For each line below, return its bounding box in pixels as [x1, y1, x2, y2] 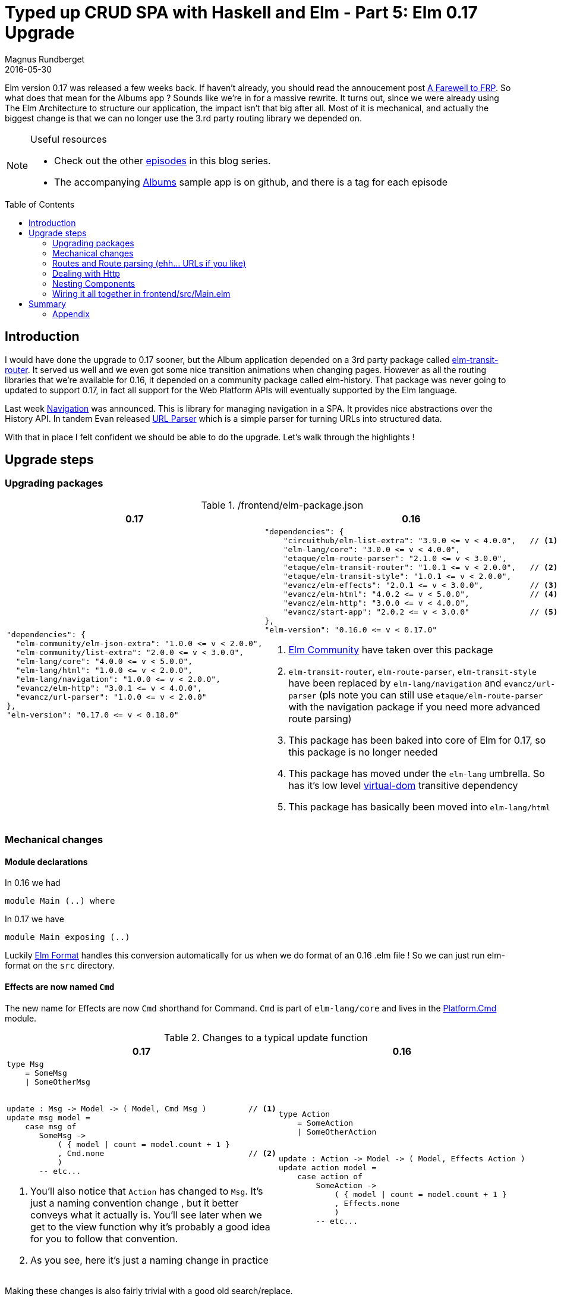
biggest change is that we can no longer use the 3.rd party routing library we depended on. [5, 112, 362, 123]
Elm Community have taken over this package [288, 643, 493, 656]
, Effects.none [334, 1198, 400, 1208]
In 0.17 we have [5, 914, 64, 925]
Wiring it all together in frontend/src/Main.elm [52, 288, 231, 299]
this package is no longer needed [288, 745, 438, 758]
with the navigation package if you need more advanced [288, 700, 540, 713]
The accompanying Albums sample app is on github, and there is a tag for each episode [54, 176, 448, 188]
